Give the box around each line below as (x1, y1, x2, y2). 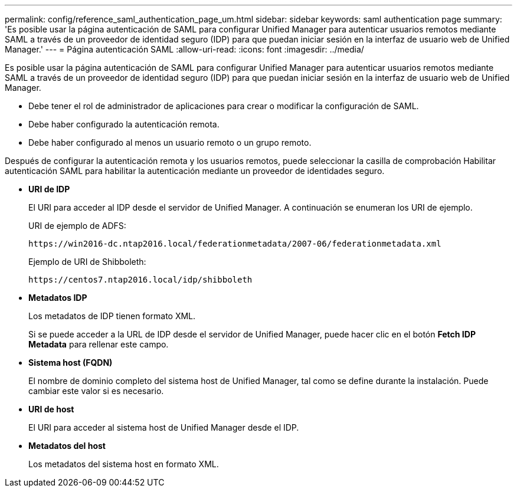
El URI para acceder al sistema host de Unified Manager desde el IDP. (28, 422, 299, 432)
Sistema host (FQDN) (28, 357, 113, 368)
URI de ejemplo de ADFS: (28, 221, 126, 231)
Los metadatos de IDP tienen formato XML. (28, 311, 196, 321)
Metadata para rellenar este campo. (28, 339, 169, 349)
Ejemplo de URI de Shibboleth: (28, 257, 146, 267)
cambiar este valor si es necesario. (28, 386, 164, 396)
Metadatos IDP (28, 293, 87, 303)
